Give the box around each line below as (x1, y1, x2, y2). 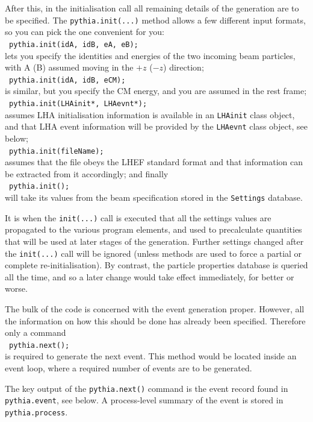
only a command (5, 326, 66, 339)
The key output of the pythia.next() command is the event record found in (5, 382, 288, 394)
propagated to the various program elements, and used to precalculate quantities (5, 223, 302, 236)
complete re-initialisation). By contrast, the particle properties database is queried (5, 259, 308, 271)
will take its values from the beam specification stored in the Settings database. (5, 191, 303, 203)
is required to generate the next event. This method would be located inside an (5, 350, 297, 362)
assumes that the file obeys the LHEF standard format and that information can (5, 156, 303, 168)
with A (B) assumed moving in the (5, 61, 134, 74)
